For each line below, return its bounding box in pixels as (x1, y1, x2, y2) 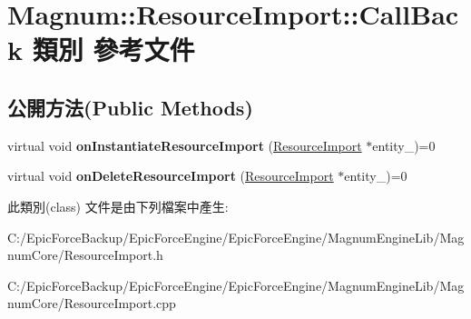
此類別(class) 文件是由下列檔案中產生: (7, 196, 229, 215)
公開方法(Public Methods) (7, 93, 253, 121)
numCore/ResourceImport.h (7, 245, 163, 264)
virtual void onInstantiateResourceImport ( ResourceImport (7, 135, 362, 155)
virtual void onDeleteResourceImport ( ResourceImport (7, 166, 334, 185)
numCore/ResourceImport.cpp (7, 294, 176, 313)
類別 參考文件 (32, 31, 195, 68)
